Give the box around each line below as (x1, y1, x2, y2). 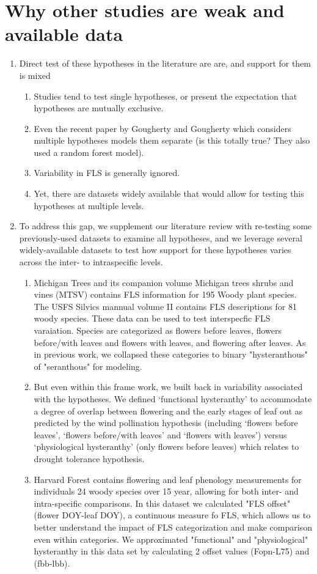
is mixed (19, 68, 51, 81)
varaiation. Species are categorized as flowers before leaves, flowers (34, 324, 282, 336)
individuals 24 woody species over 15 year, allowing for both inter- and (34, 485, 299, 498)
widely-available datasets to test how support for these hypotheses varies (19, 243, 291, 256)
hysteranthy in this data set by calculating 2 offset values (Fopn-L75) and (34, 545, 310, 557)
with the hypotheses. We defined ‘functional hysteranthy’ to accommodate (34, 392, 312, 405)
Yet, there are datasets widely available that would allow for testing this (34, 187, 304, 200)
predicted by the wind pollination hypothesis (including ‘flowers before (34, 416, 298, 429)
